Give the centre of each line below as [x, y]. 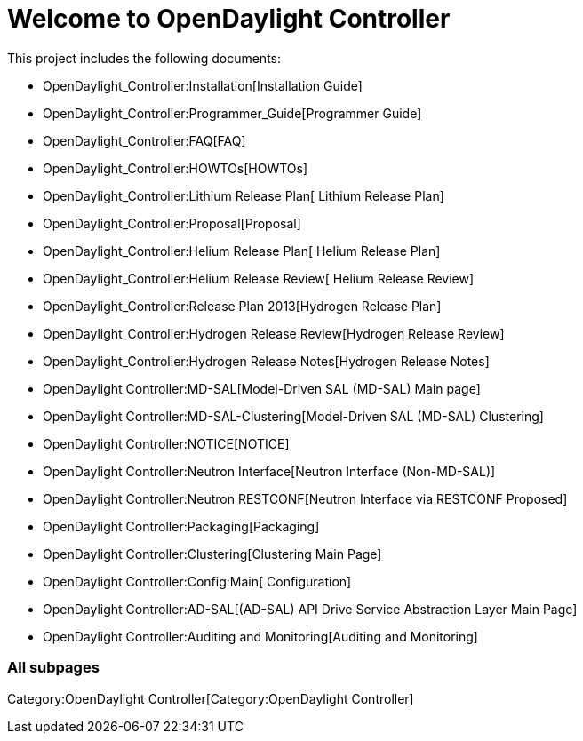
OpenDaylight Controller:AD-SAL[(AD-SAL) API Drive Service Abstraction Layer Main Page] [310, 609]
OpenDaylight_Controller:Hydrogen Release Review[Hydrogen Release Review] [274, 333]
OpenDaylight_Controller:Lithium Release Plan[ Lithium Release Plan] [244, 195]
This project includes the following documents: [144, 58]
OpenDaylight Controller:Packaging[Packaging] [181, 526]
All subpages [53, 668]
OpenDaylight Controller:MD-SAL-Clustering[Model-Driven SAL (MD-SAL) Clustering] [293, 416]
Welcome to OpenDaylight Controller [229, 19]
